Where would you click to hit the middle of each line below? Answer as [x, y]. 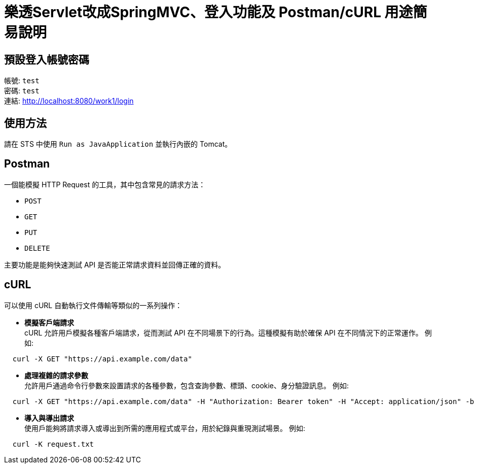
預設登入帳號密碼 [47, 59]
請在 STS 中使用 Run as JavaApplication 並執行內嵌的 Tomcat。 [118, 144]
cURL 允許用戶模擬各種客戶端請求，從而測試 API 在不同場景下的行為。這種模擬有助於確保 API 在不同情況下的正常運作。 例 [228, 332]
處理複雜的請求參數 [56, 375]
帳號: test [22, 81]
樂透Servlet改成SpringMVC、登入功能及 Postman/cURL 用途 [209, 12]
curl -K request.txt [53, 444]
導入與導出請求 [49, 418]
